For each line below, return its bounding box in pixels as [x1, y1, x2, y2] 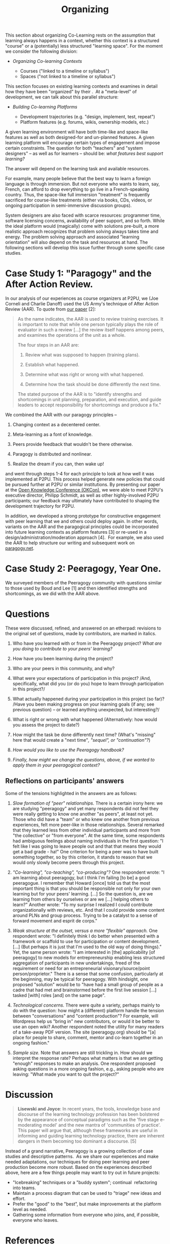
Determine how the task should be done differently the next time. [25, 382, 161, 388]
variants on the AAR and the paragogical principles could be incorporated [5, 524, 159, 530]
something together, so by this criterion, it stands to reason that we [12, 854, 153, 860]
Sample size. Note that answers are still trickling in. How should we [12, 1049, 153, 1056]
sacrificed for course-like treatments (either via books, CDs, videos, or [5, 197, 152, 203]
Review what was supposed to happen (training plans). [25, 352, 140, 358]
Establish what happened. [25, 362, 79, 368]
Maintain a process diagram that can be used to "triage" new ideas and [12, 1190, 161, 1196]
